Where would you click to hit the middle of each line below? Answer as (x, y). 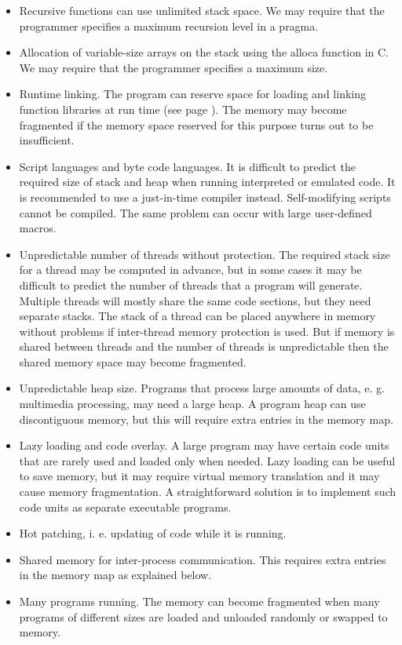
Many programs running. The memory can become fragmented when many (199, 601)
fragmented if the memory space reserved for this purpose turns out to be (196, 124)
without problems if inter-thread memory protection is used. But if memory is (207, 331)
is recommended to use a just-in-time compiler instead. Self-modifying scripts (205, 197)
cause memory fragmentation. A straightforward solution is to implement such (208, 492)
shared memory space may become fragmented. (133, 361)
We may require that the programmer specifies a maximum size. (174, 67)
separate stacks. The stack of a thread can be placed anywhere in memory (197, 316)
